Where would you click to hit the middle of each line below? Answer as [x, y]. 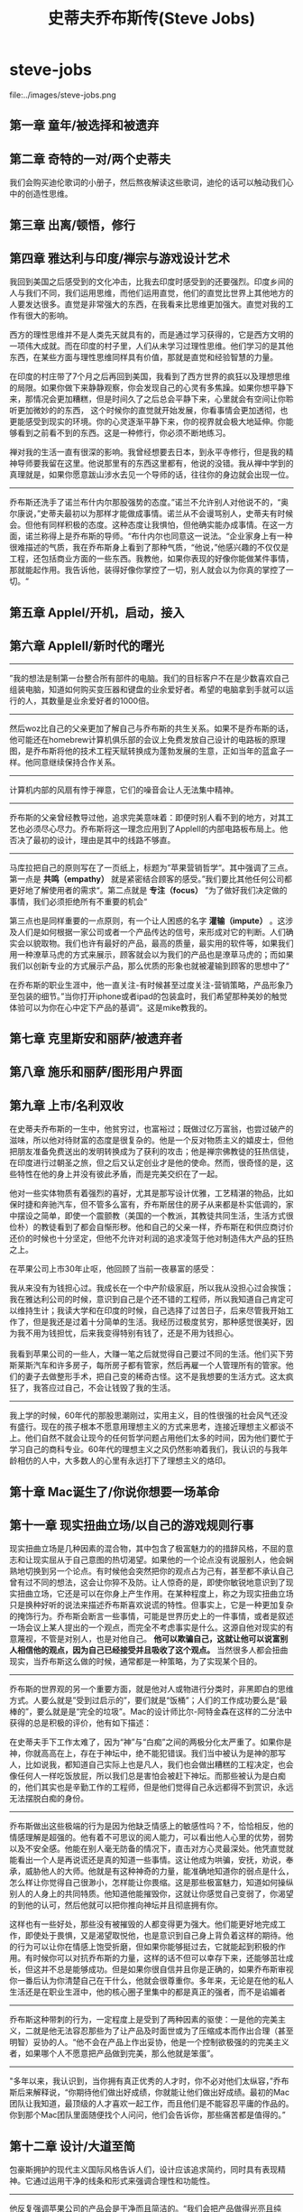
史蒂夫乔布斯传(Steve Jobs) [151, 19]
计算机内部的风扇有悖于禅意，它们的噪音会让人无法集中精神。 [124, 790]
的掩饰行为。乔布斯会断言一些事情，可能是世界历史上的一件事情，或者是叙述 [151, 1616]
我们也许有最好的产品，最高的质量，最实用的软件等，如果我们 [179, 943]
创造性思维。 [49, 194]
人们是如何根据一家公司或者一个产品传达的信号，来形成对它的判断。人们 [151, 931]
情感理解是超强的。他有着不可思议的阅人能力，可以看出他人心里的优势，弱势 [151, 1837]
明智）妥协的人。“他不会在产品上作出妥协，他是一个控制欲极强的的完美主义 [150, 2042]
